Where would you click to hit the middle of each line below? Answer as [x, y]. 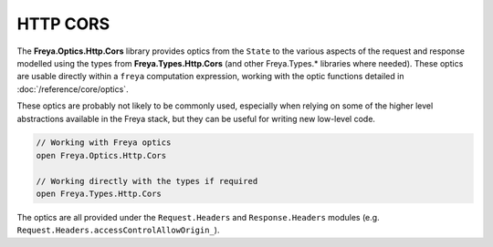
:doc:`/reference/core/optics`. [73, 89]
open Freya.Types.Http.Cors [99, 194]
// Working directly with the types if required [147, 181]
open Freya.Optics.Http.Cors [101, 155]
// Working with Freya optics [104, 143]
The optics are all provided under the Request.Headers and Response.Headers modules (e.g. [198, 218]
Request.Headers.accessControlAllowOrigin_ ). [118, 230]
